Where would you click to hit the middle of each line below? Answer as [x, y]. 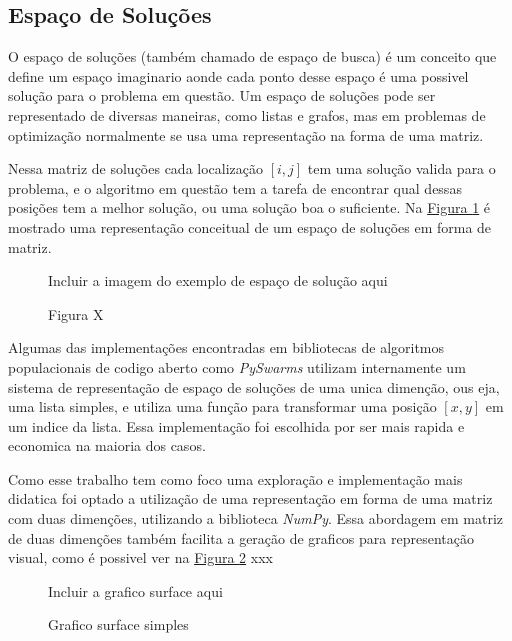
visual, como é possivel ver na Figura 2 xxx [140, 557]
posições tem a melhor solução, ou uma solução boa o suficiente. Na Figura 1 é [249, 207]
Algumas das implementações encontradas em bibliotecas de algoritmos [226, 347]
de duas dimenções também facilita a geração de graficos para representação [241, 537]
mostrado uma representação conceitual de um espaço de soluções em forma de [250, 226]
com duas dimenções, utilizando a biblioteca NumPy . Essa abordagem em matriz [256, 518]
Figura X [76, 313]
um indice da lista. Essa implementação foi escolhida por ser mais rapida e [236, 425]
